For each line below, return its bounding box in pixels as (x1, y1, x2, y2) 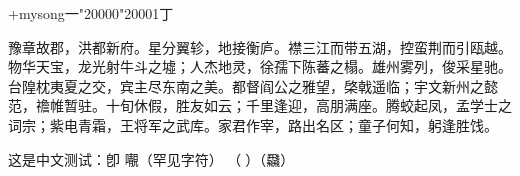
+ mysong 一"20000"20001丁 (8, 3, 174, 23)
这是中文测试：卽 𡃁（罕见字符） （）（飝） (8, 148, 295, 169)
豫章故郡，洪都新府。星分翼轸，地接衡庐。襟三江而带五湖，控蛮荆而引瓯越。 (8, 36, 512, 57)
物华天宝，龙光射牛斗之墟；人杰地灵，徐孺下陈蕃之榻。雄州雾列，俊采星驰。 (8, 56, 512, 77)
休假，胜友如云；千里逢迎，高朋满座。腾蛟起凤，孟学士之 (133, 95, 512, 116)
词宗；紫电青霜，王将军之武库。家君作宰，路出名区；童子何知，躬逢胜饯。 (8, 114, 498, 135)
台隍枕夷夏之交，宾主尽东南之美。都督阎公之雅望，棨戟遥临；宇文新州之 (8, 75, 484, 96)
